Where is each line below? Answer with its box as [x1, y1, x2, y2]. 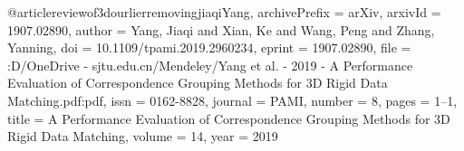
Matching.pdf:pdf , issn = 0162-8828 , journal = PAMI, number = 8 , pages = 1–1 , [7, 90, 458, 109]
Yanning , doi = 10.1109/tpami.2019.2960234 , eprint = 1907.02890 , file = [7, 38, 411, 57]
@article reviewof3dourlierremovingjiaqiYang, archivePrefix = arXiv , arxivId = [7, 3, 441, 21]
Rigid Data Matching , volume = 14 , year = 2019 [7, 127, 278, 146]
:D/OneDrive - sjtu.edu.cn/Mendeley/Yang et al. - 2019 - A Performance [7, 55, 413, 74]
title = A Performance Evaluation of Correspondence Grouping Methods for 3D [7, 109, 450, 127]
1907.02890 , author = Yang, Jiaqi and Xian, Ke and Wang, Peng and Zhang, [7, 20, 435, 39]
